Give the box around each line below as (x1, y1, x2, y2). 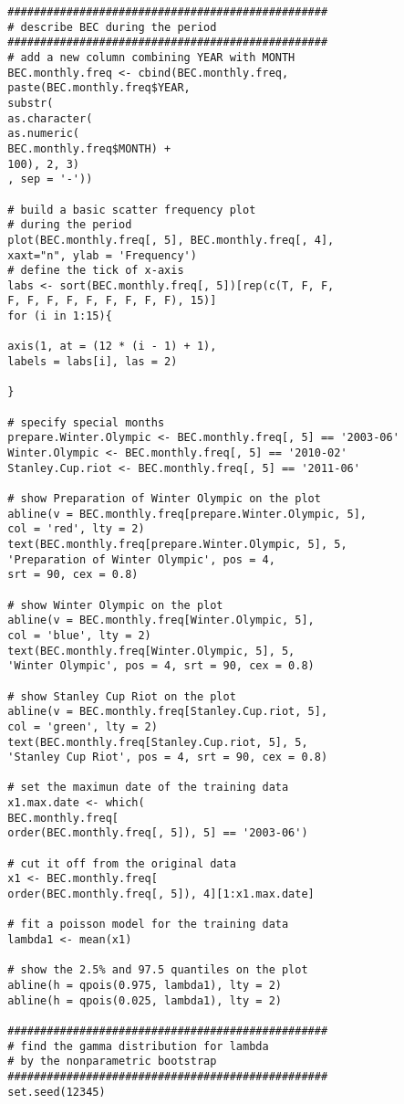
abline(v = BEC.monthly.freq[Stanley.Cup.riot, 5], (7, 705, 328, 719)
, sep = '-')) (7, 173, 93, 186)
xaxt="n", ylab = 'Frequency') (7, 248, 197, 262)
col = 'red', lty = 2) (7, 522, 145, 536)
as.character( (7, 111, 93, 125)
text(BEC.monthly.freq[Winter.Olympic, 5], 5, (7, 644, 295, 657)
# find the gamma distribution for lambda (7, 1039, 269, 1053)
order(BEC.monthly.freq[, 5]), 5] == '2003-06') (7, 826, 308, 840)
